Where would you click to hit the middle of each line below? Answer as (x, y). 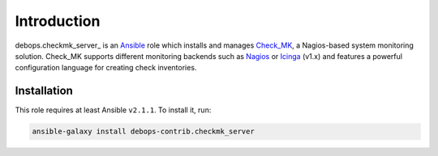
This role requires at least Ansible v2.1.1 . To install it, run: (113, 110)
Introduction (58, 21)
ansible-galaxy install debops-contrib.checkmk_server (143, 132)
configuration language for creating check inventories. (106, 68)
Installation (44, 91)
